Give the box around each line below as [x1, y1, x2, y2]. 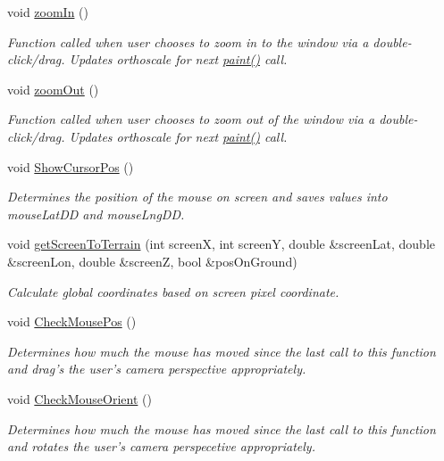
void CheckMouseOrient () [7, 389, 152, 407]
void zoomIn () [7, 3, 89, 21]
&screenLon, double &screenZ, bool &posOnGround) [7, 251, 297, 270]
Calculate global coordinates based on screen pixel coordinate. [7, 282, 339, 300]
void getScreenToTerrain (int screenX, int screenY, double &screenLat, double [7, 235, 436, 253]
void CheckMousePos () [7, 312, 137, 331]
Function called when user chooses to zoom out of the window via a [7, 110, 375, 128]
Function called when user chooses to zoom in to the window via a [7, 32, 369, 51]
